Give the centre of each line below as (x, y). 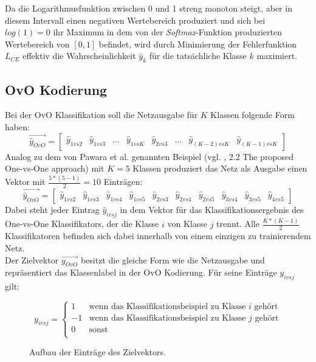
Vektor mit (25, 182)
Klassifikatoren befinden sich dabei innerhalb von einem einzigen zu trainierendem (158, 236)
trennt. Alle (238, 224)
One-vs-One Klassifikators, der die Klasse (82, 224)
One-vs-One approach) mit (55, 168)
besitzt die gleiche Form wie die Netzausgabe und (173, 259)
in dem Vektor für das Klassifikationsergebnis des (212, 210)
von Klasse (187, 224)
